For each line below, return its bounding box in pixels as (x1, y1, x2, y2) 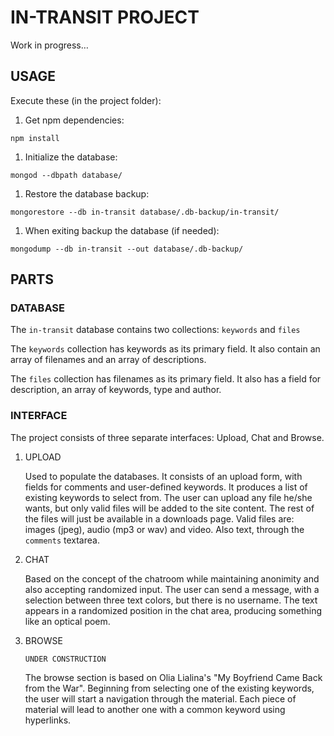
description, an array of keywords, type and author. (10, 384, 222, 396)
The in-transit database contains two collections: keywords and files (10, 324, 301, 336)
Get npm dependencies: (24, 114, 125, 126)
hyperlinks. (24, 714, 72, 726)
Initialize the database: (24, 151, 118, 163)
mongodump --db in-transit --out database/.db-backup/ (10, 244, 244, 254)
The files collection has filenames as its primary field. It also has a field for (10, 373, 322, 385)
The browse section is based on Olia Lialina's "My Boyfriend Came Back (24, 671, 323, 683)
